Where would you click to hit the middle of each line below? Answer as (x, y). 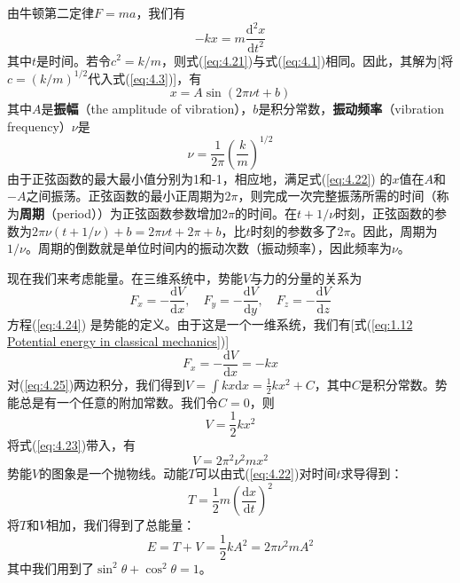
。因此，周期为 (394, 230)
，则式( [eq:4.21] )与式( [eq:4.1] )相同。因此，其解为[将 (308, 60)
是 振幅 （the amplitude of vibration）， (147, 109)
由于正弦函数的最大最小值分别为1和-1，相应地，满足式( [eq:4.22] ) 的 (200, 178)
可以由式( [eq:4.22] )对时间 (266, 473)
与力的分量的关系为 (306, 277)
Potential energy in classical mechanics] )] (118, 341)
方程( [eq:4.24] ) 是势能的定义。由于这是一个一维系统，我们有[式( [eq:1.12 (210, 323)
